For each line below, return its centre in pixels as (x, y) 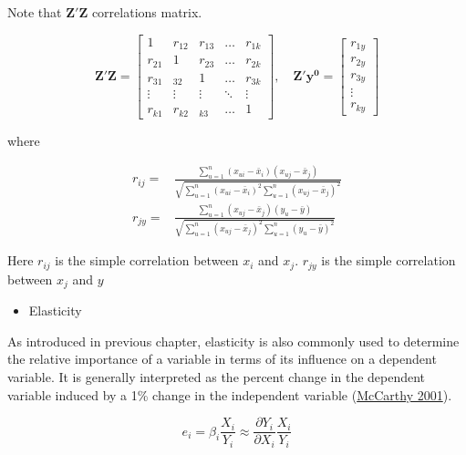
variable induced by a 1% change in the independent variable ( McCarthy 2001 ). (230, 394)
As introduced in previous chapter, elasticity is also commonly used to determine (233, 341)
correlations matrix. (147, 12)
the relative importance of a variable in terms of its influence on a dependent (222, 359)
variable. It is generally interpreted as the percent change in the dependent (217, 376)
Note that (35, 12)
